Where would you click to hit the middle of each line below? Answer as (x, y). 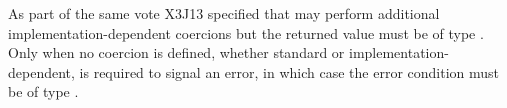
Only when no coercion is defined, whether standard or (176, 52)
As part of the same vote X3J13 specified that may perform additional (224, 13)
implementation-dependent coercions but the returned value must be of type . (246, 32)
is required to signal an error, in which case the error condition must (289, 71)
